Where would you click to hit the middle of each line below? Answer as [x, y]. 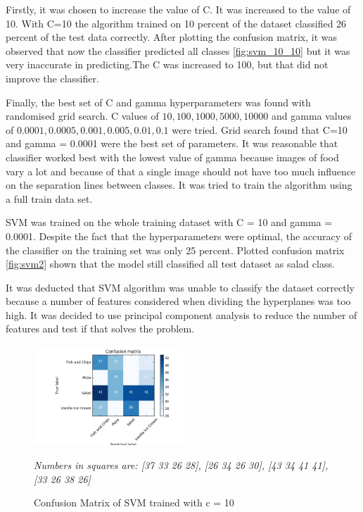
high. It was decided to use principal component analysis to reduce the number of [181, 314]
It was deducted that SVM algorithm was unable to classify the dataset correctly [180, 287]
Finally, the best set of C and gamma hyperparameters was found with [158, 102]
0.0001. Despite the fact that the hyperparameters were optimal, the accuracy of [179, 236]
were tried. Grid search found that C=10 [260, 129]
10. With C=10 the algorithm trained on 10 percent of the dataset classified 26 [176, 23]
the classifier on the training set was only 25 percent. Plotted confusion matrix [175, 250]
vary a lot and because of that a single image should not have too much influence [181, 171]
